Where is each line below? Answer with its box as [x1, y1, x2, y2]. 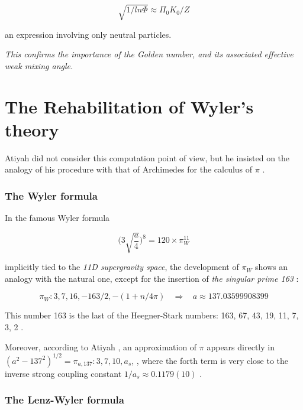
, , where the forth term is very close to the [131, 354, 289, 366]
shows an [255, 261, 288, 273]
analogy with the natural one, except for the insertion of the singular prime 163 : [5, 272, 299, 284]
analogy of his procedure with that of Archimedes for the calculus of [5, 163, 253, 175]
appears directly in [207, 340, 275, 353]
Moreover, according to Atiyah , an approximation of [5, 340, 197, 353]
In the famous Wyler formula [5, 211, 110, 224]
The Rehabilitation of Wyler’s [5, 94, 254, 118]
